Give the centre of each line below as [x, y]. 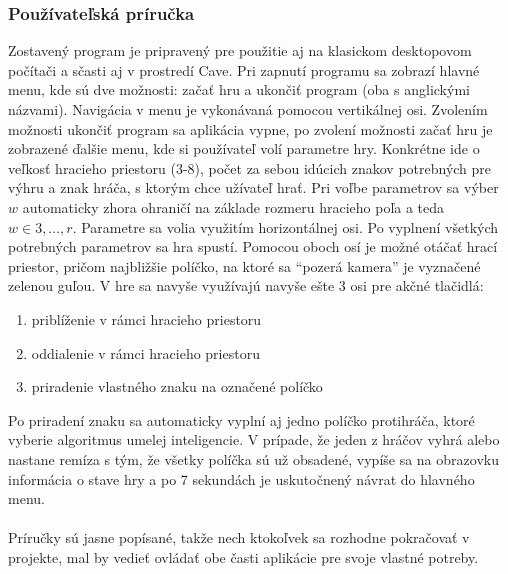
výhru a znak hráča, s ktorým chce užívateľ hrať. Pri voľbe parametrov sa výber [253, 187]
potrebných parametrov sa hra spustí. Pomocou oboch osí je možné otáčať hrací [253, 246]
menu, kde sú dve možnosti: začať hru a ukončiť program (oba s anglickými [239, 89]
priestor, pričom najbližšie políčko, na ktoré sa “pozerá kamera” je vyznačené [244, 265]
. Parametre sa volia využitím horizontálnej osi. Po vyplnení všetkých [285, 226]
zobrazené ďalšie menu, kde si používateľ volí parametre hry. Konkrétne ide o [244, 148]
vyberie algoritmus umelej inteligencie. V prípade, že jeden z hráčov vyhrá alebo [254, 439]
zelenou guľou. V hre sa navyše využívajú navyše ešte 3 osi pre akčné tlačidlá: [246, 285]
